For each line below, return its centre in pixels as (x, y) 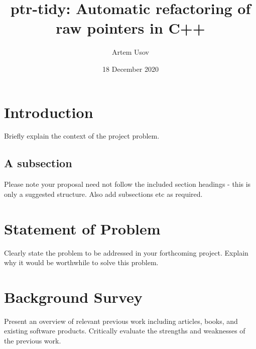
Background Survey (73, 297)
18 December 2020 (131, 69)
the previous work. (33, 341)
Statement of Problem (82, 228)
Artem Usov (131, 52)
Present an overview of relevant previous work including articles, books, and (121, 321)
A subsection (38, 163)
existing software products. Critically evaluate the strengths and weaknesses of (125, 331)
